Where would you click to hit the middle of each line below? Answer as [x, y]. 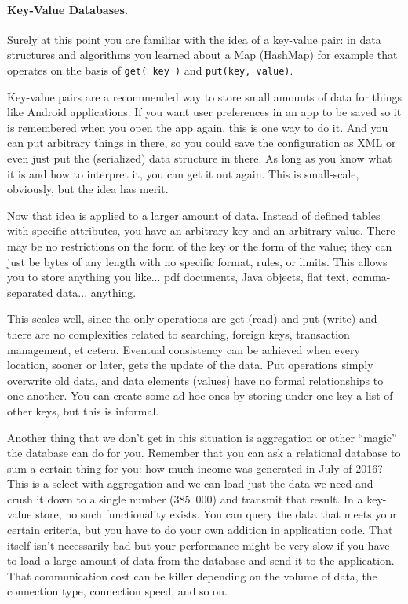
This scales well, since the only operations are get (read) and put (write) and [192, 318]
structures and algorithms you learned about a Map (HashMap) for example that [202, 55]
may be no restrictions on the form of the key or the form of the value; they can [200, 245]
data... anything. [97, 292]
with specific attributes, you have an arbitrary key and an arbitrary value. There [201, 231]
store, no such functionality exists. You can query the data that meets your [216, 514]
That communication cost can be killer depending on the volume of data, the [192, 575]
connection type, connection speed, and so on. [117, 591]
